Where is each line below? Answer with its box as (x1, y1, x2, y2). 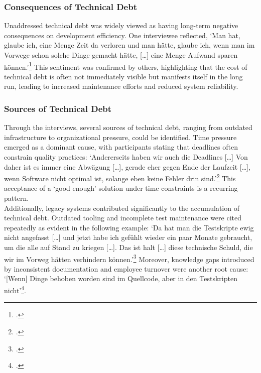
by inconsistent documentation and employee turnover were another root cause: (4, 263, 248, 274)
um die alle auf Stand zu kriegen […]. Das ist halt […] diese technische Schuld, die (4, 242, 253, 253)
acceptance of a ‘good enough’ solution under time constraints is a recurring (4, 183, 238, 193)
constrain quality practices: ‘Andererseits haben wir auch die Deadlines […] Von (4, 152, 248, 162)
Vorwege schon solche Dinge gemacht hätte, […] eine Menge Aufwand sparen (4, 50, 238, 60)
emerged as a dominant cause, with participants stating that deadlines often (4, 142, 238, 152)
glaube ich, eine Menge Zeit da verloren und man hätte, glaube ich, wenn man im (4, 40, 255, 50)
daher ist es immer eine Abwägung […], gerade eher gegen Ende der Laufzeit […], (4, 161, 250, 172)
